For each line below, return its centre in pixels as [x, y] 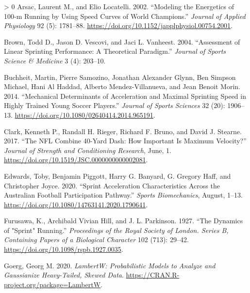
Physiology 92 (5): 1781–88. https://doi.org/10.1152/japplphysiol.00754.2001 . [118, 25]
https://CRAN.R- [153, 275]
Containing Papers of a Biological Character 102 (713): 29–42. [96, 239]
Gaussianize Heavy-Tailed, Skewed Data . [64, 275]
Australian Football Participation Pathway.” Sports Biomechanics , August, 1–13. [124, 195]
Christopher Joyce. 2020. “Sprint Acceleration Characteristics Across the [112, 185]
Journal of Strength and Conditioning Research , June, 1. [88, 150]
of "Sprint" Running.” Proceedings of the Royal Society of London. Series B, [116, 230]
